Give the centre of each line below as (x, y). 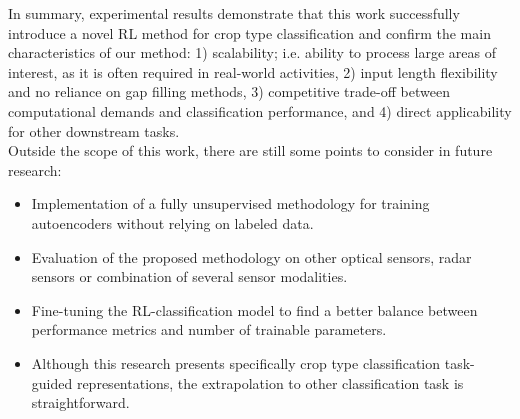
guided (52, 382)
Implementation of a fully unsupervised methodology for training (230, 203)
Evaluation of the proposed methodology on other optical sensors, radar (251, 256)
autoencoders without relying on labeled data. (172, 222)
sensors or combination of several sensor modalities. (189, 276)
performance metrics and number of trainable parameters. (209, 329)
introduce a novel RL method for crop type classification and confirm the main (249, 32)
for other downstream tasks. (94, 130)
